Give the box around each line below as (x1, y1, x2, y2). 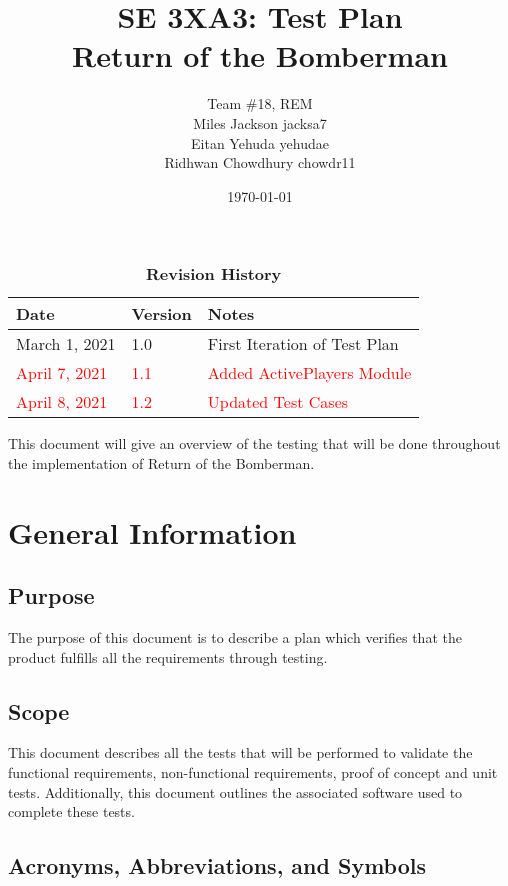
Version (131, 302, 192, 326)
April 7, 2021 (16, 361, 108, 385)
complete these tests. (8, 801, 135, 822)
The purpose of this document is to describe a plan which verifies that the (8, 627, 462, 648)
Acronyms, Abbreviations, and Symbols (8, 850, 427, 881)
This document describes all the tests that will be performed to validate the (8, 742, 473, 763)
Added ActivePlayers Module (207, 361, 412, 385)
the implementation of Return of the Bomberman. (8, 452, 315, 473)
